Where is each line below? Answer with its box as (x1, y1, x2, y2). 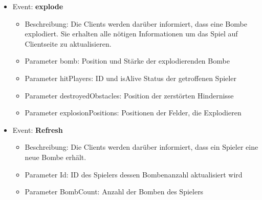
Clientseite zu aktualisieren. (25, 38, 112, 49)
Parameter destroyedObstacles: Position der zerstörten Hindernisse (25, 90, 234, 101)
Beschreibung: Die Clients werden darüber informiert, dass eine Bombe (25, 18, 247, 29)
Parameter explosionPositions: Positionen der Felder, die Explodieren (25, 107, 242, 118)
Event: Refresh (12, 124, 63, 135)
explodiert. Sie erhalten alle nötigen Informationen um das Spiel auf (25, 28, 238, 39)
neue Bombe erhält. (25, 151, 86, 162)
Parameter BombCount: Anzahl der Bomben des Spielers (25, 186, 204, 197)
